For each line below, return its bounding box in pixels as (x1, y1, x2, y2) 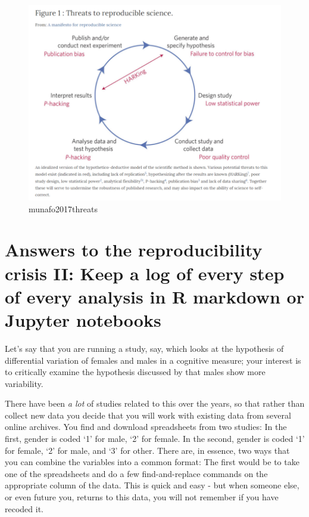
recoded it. (5, 502, 43, 515)
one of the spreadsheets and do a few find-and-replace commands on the (5, 467, 268, 479)
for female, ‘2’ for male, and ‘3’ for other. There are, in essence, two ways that (5, 444, 290, 456)
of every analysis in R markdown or (5, 284, 304, 308)
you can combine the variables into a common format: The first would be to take (5, 456, 299, 468)
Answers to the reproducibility (5, 237, 263, 262)
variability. (5, 377, 43, 389)
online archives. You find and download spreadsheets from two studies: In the (5, 420, 287, 433)
